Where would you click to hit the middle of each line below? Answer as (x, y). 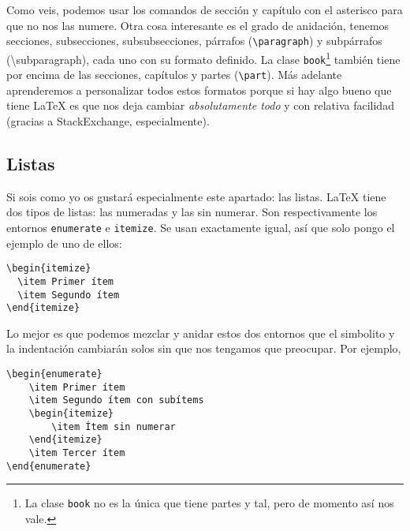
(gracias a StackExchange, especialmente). (108, 121)
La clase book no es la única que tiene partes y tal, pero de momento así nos (209, 503)
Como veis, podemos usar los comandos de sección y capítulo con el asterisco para (205, 9)
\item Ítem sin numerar (114, 426)
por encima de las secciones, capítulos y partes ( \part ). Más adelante (174, 75)
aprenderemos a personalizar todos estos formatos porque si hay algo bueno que (199, 90)
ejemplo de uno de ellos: (64, 243)
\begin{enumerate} (54, 374)
